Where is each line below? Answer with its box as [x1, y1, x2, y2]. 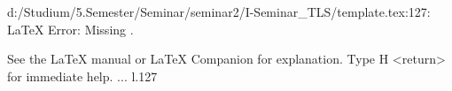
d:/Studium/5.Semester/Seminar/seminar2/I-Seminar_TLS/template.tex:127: [7, 3, 431, 20]
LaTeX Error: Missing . [7, 19, 134, 38]
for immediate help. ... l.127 [7, 66, 158, 85]
